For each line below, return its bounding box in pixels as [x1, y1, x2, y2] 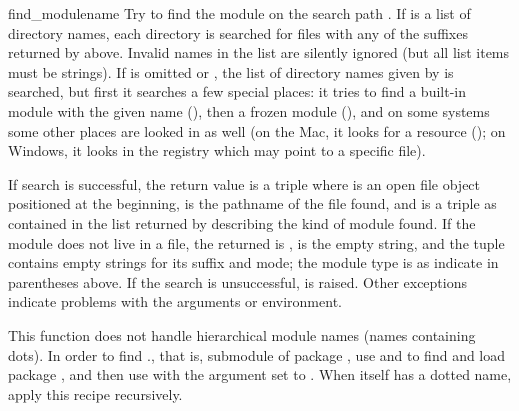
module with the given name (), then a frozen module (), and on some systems [8, 100, 490, 121]
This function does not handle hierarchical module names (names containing [8, 324, 476, 345]
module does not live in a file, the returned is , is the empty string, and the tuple [8, 232, 505, 253]
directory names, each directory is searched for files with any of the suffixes [8, 22, 468, 43]
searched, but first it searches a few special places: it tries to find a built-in [8, 81, 466, 102]
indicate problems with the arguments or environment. [8, 291, 342, 312]
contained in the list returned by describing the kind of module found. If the [8, 212, 476, 233]
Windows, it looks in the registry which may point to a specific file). [8, 140, 426, 161]
